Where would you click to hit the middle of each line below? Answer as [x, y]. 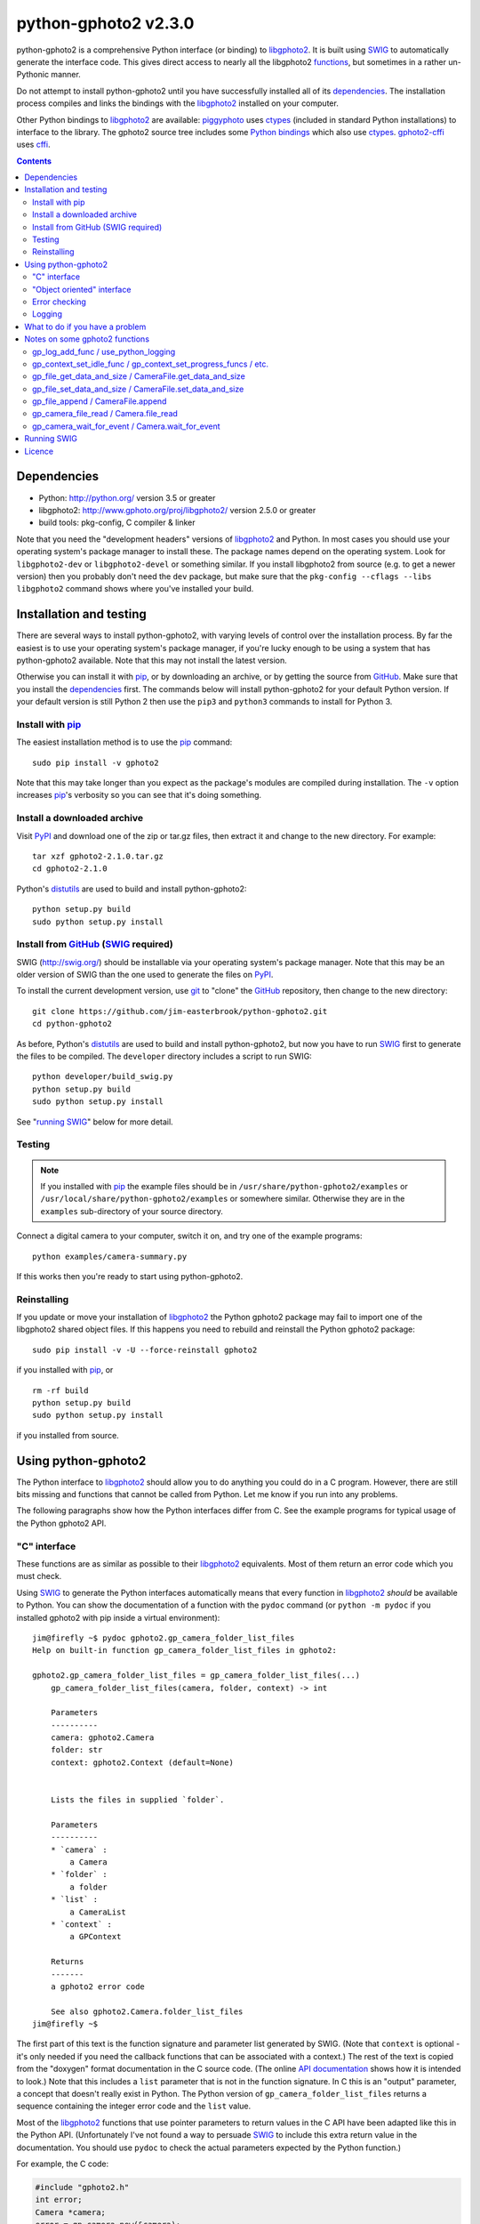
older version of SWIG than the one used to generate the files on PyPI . [145, 975]
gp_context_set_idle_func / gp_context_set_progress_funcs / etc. [150, 364]
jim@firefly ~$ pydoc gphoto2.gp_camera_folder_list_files [164, 1638]
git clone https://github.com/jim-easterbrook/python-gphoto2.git [180, 1011]
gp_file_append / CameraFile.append [100, 401]
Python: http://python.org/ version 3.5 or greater [127, 497]
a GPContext [96, 1937]
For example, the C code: [63, 2164]
